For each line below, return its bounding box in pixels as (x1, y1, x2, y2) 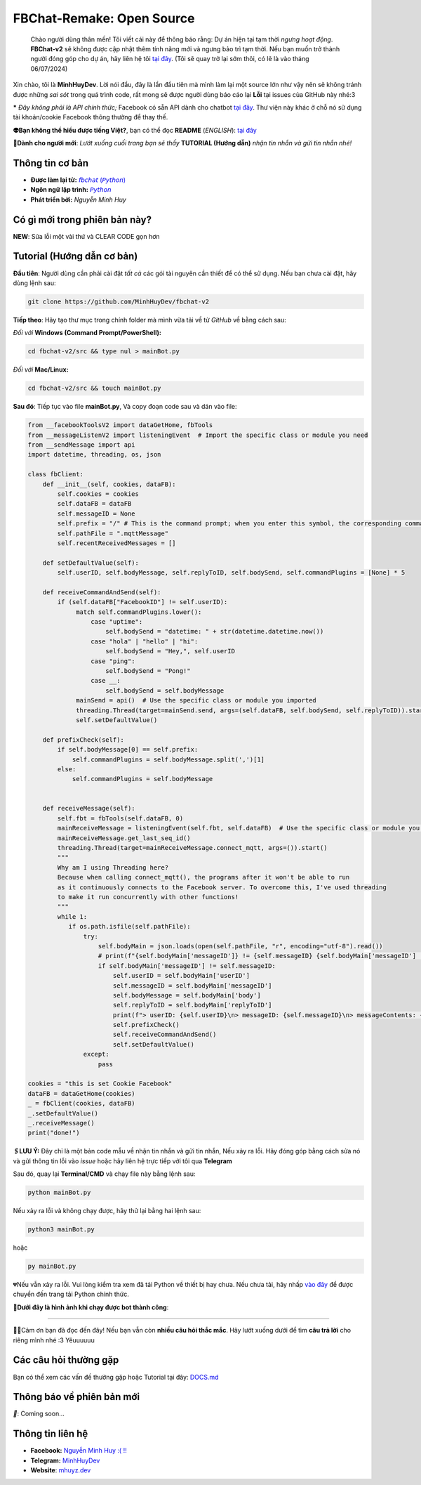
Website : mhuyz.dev (30, 1466, 91, 1474)
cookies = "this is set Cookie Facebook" (27, 1080, 173, 1088)
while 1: (57, 912, 88, 920)
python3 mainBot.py (27, 1226, 95, 1234)
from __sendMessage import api (27, 441, 136, 449)
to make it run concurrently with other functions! (57, 893, 239, 901)
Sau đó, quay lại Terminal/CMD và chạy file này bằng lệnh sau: (13, 1170, 196, 1178)
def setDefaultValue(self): (42, 558, 140, 567)
